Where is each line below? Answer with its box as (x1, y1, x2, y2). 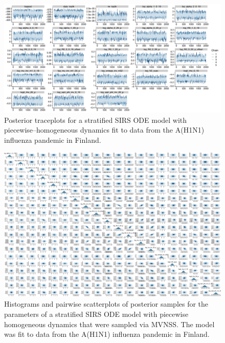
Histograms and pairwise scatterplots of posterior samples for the (4, 298, 209, 309)
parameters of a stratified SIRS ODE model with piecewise (4, 308, 189, 319)
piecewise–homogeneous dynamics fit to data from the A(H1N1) (4, 124, 205, 135)
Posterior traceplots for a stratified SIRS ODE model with (4, 114, 187, 125)
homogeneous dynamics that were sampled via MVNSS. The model (4, 318, 215, 329)
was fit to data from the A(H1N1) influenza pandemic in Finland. (4, 329, 210, 339)
